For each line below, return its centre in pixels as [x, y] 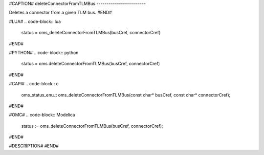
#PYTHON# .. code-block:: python [44, 52]
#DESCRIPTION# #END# [34, 146]
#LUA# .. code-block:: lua [35, 21]
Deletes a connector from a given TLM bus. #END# [60, 13]
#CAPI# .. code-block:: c [34, 84]
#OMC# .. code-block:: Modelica [42, 115]
